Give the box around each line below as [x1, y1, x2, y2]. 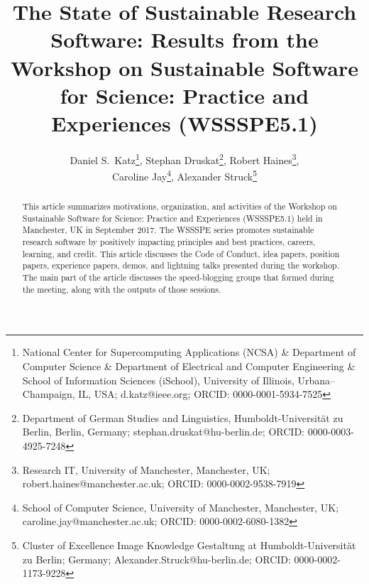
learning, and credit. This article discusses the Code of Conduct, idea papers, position [22, 247, 340, 259]
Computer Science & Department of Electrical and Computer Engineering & [22, 359, 356, 374]
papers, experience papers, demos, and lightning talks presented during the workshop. [22, 259, 339, 271]
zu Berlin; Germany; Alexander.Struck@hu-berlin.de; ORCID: [22, 551, 291, 566]
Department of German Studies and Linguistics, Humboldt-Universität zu [22, 410, 343, 425]
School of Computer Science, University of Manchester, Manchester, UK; [22, 499, 339, 514]
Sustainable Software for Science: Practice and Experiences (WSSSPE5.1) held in [22, 212, 323, 224]
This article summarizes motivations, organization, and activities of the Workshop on [22, 200, 337, 212]
